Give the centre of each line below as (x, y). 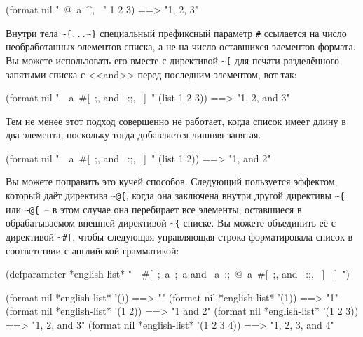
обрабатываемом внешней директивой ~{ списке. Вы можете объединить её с (171, 223)
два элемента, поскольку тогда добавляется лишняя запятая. (133, 135)
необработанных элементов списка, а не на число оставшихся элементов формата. (181, 46)
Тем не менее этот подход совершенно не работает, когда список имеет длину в (176, 121)
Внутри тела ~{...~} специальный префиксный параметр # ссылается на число (176, 33)
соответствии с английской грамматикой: (93, 250)
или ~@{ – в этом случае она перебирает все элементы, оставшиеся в (154, 209)
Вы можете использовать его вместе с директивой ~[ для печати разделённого (172, 60)
